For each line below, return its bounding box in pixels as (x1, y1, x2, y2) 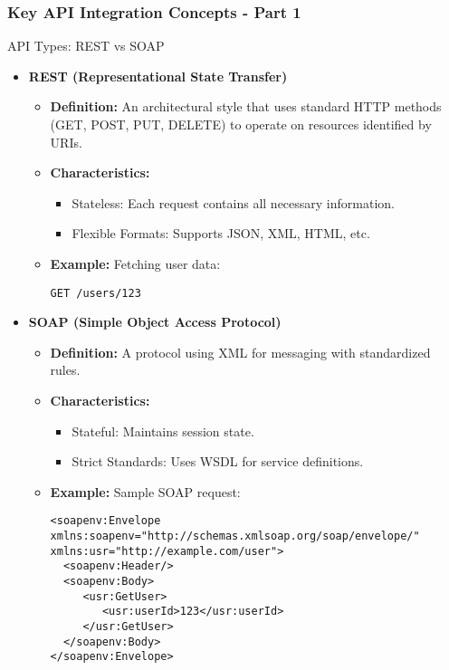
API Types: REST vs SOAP (7, 36, 165, 55)
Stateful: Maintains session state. (72, 421, 254, 440)
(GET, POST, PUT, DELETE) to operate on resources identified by (50, 115, 432, 133)
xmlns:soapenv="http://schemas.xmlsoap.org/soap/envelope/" (50, 530, 420, 543)
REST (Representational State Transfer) (28, 66, 288, 85)
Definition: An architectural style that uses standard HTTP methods (50, 97, 442, 116)
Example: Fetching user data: (50, 254, 221, 273)
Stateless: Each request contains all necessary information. (72, 193, 395, 212)
